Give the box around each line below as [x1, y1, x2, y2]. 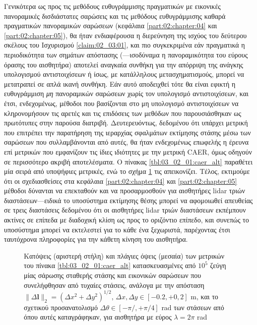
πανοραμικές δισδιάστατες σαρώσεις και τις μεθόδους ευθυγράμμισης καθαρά [4, 10, 226, 21]
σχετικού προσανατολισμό [24, 302, 98, 312]
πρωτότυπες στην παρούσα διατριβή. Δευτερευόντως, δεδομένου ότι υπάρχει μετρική [4, 117, 248, 128]
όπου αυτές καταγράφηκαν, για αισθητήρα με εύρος [24, 312, 172, 322]
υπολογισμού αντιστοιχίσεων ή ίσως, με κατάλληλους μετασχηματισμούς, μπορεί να [4, 69, 244, 79]
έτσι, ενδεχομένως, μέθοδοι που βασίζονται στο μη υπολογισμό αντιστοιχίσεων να [4, 98, 239, 108]
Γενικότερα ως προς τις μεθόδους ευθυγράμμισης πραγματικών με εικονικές [4, 1, 221, 11]
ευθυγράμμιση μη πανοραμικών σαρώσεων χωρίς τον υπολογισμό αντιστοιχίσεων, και [4, 88, 249, 99]
